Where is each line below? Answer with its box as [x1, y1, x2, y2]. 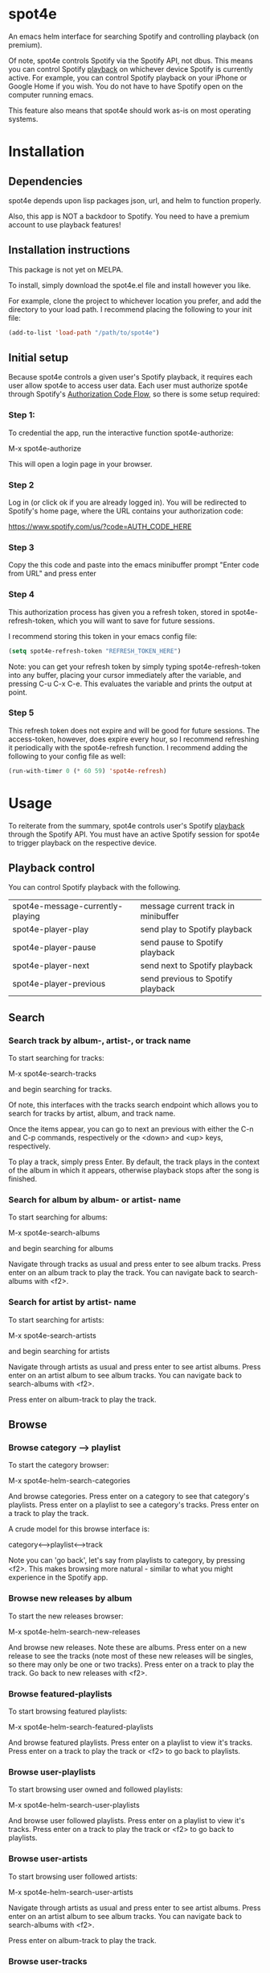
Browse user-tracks [8, 1955, 88, 1967]
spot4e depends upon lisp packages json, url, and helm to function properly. [8, 195, 262, 206]
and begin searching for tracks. [8, 1085, 112, 1094]
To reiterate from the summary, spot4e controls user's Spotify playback [8, 820, 245, 830]
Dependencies [8, 174, 83, 188]
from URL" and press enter [8, 569, 96, 579]
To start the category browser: [8, 1460, 110, 1470]
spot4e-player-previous [12, 978, 106, 990]
